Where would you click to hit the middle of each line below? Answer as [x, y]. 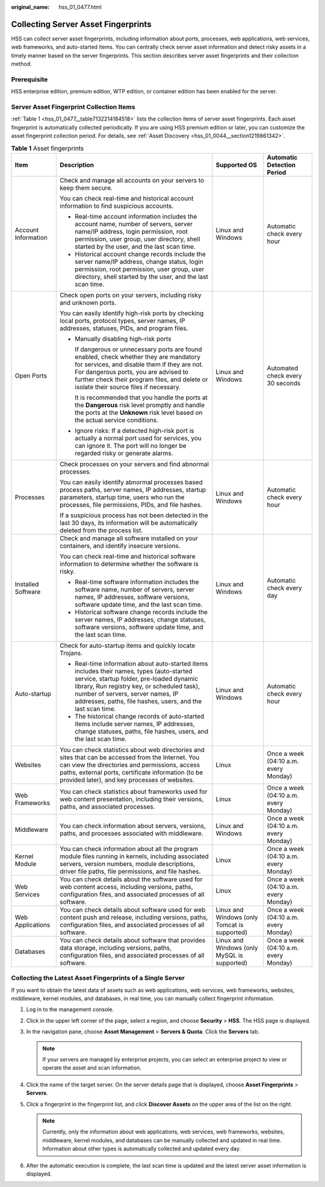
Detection [281, 164]
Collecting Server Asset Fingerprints [81, 24]
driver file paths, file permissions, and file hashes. [130, 871]
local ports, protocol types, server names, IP [123, 320]
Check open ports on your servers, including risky [131, 295]
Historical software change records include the [141, 612]
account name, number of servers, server [134, 224]
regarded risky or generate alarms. [124, 453]
